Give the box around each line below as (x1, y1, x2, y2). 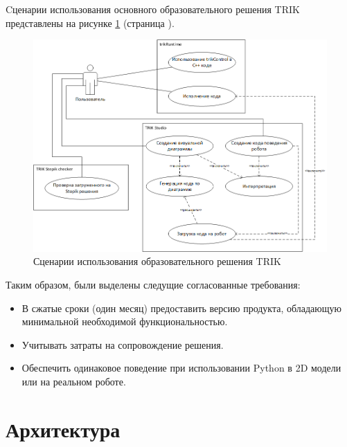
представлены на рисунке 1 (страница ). (6, 15, 175, 30)
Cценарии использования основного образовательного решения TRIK (6, 2, 300, 16)
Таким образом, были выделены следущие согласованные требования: (6, 277, 301, 291)
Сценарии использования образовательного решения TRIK (33, 254, 281, 268)
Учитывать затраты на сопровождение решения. (21, 337, 224, 352)
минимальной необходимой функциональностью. (21, 314, 228, 329)
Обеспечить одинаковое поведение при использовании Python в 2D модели (21, 361, 341, 375)
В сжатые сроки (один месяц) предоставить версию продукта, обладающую (21, 300, 342, 315)
